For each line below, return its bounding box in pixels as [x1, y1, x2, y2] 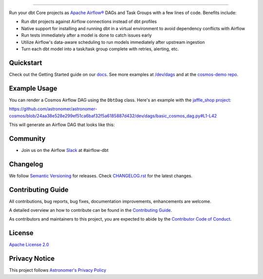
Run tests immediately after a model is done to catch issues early [21, 32, 152, 38]
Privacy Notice [9, 255, 55, 263]
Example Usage [9, 84, 57, 93]
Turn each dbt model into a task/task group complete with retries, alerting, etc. [21, 46, 179, 52]
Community [9, 134, 46, 143]
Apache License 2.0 [9, 242, 49, 248]
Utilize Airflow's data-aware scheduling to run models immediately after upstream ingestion [21, 39, 205, 45]
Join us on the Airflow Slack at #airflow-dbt [21, 147, 109, 153]
